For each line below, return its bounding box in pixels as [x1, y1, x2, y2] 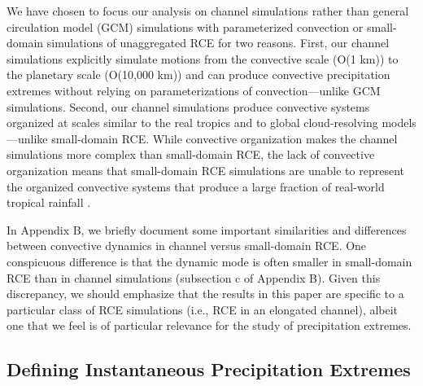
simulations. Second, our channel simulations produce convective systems [7, 98, 370, 115]
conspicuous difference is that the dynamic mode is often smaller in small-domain [7, 252, 412, 270]
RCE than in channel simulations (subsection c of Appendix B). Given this [7, 269, 381, 286]
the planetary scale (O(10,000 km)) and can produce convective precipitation [7, 66, 390, 83]
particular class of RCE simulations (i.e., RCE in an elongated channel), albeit [7, 300, 399, 318]
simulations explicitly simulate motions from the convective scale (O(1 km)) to [7, 50, 399, 67]
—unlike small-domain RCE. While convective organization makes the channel [7, 129, 398, 147]
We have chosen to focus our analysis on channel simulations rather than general [7, 2, 409, 19]
